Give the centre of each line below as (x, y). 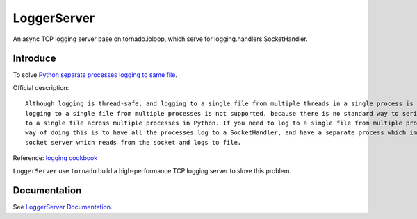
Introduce (34, 59)
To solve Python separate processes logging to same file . (95, 75)
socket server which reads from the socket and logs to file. (133, 142)
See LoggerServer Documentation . (63, 207)
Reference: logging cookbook (55, 158)
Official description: (41, 87)
